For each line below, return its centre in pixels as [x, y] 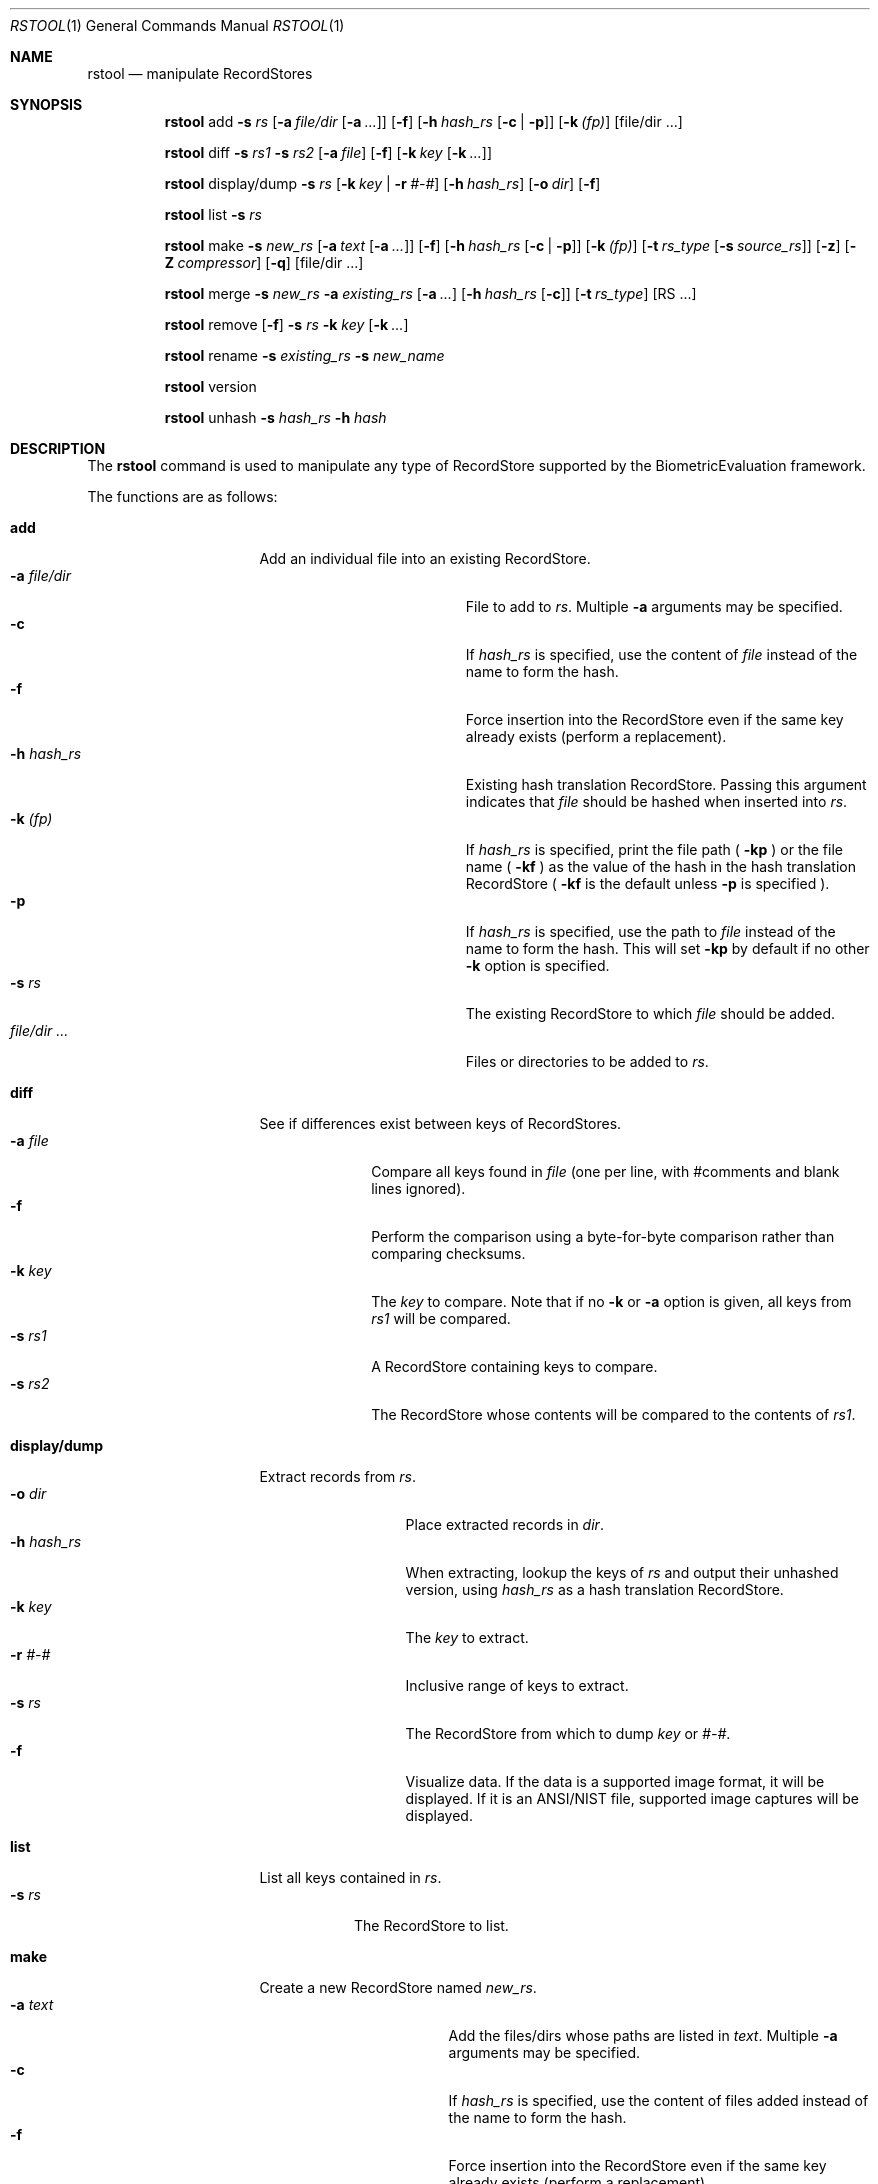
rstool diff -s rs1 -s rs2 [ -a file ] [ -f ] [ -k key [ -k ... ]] [328, 152]
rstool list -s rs [213, 214]
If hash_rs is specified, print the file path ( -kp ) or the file [654, 849]
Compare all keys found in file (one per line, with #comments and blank [605, 1171]
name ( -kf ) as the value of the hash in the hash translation [660, 866]
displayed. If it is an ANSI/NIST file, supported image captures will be [632, 1798]
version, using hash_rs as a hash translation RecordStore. [594, 1589]
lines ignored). [418, 1188]
